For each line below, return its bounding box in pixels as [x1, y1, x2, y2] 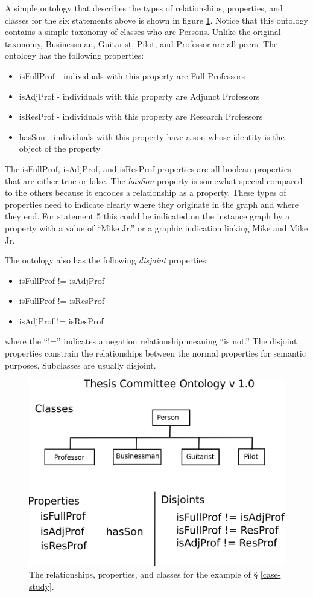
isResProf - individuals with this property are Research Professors [19, 110, 263, 123]
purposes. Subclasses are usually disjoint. [5, 358, 156, 371]
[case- [260, 568, 281, 581]
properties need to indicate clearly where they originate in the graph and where [5, 198, 299, 210]
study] [29, 579, 52, 592]
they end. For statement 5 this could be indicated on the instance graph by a [5, 210, 290, 222]
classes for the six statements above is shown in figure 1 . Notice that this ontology [5, 13, 308, 26]
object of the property [19, 142, 101, 155]
